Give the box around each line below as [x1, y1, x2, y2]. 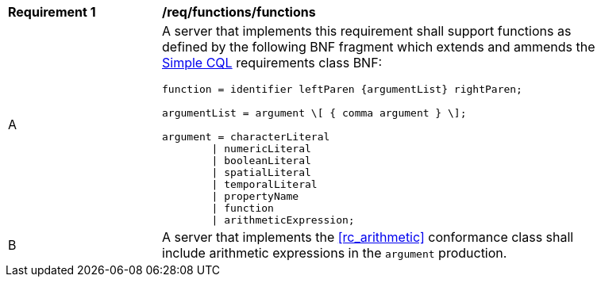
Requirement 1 [8, 4, 96, 20]
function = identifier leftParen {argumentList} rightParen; [162, 83, 522, 95]
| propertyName [211, 190, 299, 202]
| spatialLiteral [211, 166, 311, 178]
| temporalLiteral [211, 178, 318, 190]
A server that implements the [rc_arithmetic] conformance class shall [162, 229, 574, 245]
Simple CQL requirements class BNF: [162, 55, 383, 71]
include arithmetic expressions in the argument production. [162, 245, 507, 261]
